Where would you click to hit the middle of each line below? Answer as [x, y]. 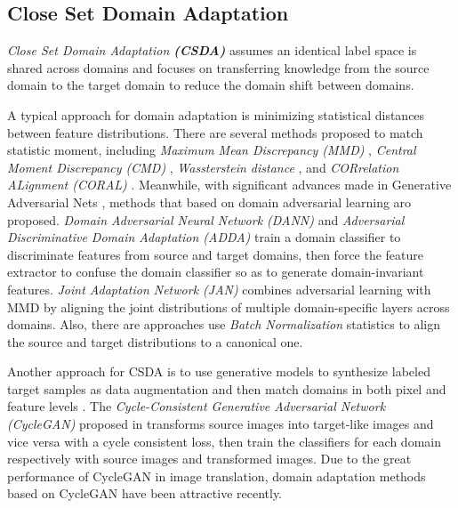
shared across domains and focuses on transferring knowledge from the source [218, 67]
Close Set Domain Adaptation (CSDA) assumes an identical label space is [212, 50]
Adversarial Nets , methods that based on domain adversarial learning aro [209, 202]
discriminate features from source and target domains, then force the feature [216, 254]
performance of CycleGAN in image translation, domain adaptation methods [217, 476]
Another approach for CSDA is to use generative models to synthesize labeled [219, 371]
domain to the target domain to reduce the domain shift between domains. [211, 85]
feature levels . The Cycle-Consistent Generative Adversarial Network [197, 406]
